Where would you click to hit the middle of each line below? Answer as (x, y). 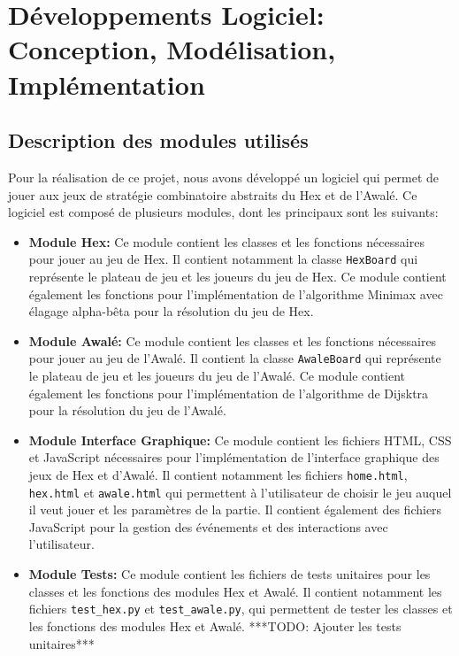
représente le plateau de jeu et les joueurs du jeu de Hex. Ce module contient (237, 276)
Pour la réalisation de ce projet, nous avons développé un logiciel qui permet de (224, 177)
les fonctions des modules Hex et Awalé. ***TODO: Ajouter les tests (215, 625)
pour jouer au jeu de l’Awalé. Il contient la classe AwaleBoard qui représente (235, 358)
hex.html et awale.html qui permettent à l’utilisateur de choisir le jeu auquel (240, 492)
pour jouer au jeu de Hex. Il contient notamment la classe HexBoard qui (223, 259)
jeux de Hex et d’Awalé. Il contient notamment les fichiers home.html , (218, 474)
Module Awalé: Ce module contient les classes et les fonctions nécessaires (233, 340)
